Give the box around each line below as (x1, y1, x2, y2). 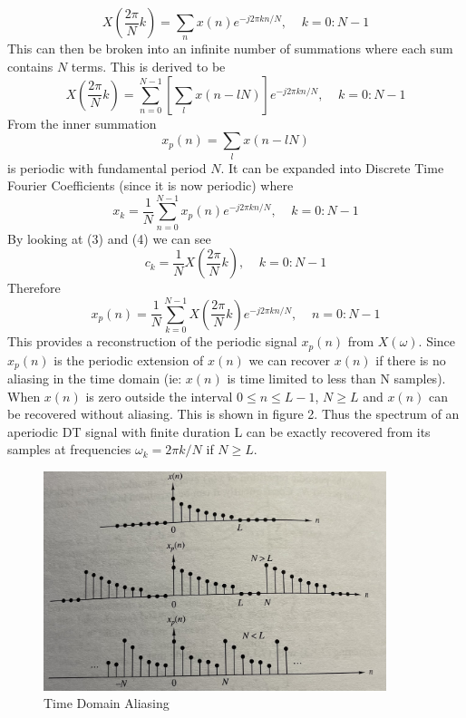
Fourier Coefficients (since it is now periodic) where (7, 176, 294, 195)
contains (7, 56, 53, 75)
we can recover (248, 350, 331, 369)
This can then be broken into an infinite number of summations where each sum (7, 39, 453, 58)
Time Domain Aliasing (44, 694, 170, 713)
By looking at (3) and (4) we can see (7, 228, 211, 247)
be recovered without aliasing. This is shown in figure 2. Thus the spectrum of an (7, 404, 460, 423)
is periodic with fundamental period (7, 158, 207, 177)
